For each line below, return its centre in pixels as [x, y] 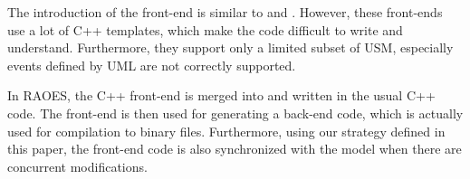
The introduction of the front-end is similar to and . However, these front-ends [225, 12]
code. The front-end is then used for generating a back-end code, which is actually [235, 113]
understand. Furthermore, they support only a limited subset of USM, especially [230, 47]
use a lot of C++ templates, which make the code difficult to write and [205, 29]
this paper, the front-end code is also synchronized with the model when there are [235, 149]
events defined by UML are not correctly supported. [152, 65]
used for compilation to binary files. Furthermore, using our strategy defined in [226, 131]
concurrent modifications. [77, 166]
